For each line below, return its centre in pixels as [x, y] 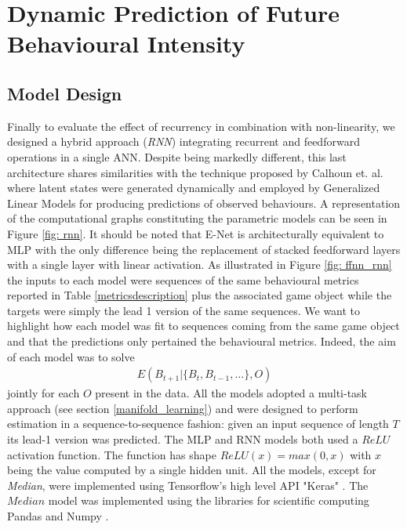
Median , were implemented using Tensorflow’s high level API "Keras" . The [188, 485]
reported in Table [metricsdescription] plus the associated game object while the [200, 295]
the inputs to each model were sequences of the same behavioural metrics [183, 279]
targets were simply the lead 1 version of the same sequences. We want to [184, 310]
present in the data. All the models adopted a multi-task [231, 393]
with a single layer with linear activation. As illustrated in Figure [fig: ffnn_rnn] [200, 264]
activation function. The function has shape [112, 454]
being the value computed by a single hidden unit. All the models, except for [192, 470]
